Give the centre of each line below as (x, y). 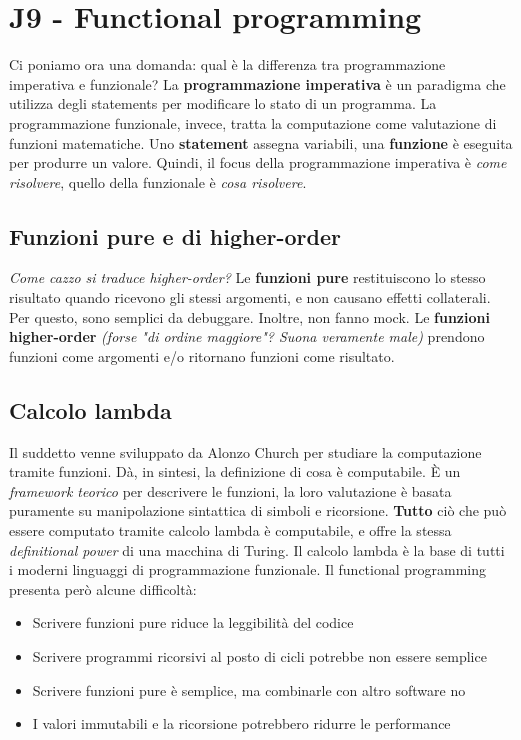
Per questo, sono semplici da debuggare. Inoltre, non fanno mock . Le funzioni (249, 316)
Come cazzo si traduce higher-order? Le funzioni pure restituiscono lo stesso (247, 277)
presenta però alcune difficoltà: (103, 588)
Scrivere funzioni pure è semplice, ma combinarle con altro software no (249, 689)
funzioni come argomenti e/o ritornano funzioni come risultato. (202, 355)
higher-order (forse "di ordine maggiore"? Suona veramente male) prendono (247, 336)
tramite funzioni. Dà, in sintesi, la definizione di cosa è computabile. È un (235, 471)
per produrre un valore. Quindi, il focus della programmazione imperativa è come (258, 162)
